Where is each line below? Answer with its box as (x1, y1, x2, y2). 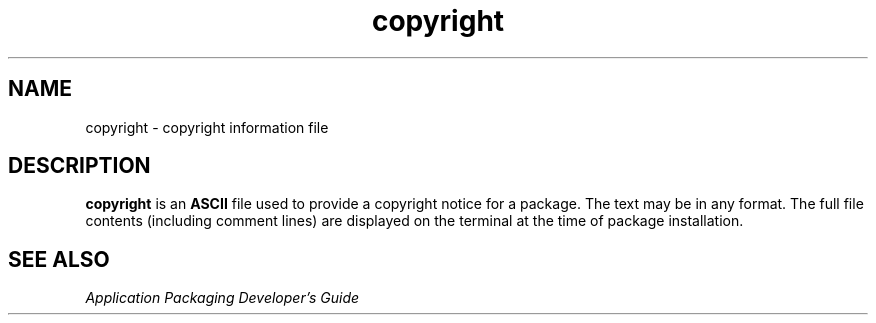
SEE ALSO (8, 246, 110, 272)
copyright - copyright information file (85, 118, 329, 136)
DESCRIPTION (8, 153, 151, 179)
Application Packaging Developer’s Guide (85, 289, 360, 307)
